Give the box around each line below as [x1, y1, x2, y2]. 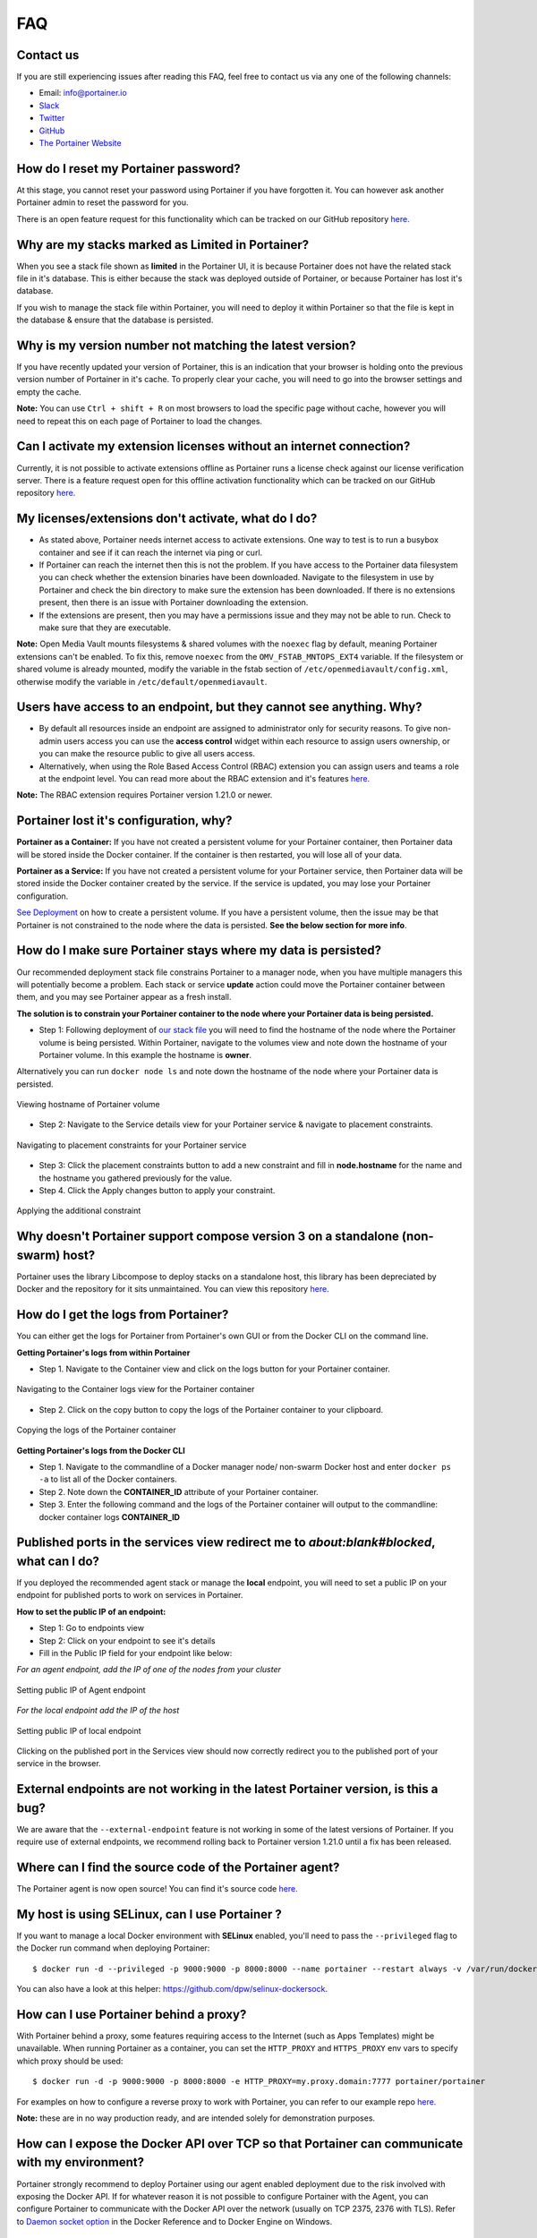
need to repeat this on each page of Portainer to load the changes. [16, 415, 263, 426]
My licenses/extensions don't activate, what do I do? [16, 511, 318, 526]
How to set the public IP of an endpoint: [16, 1606, 166, 1617]
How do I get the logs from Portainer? [16, 1307, 229, 1322]
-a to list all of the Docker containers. [38, 1473, 178, 1485]
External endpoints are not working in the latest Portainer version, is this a [16, 1781, 439, 1797]
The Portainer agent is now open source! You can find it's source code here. [16, 1884, 299, 1894]
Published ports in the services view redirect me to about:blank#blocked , [16, 1535, 436, 1550]
